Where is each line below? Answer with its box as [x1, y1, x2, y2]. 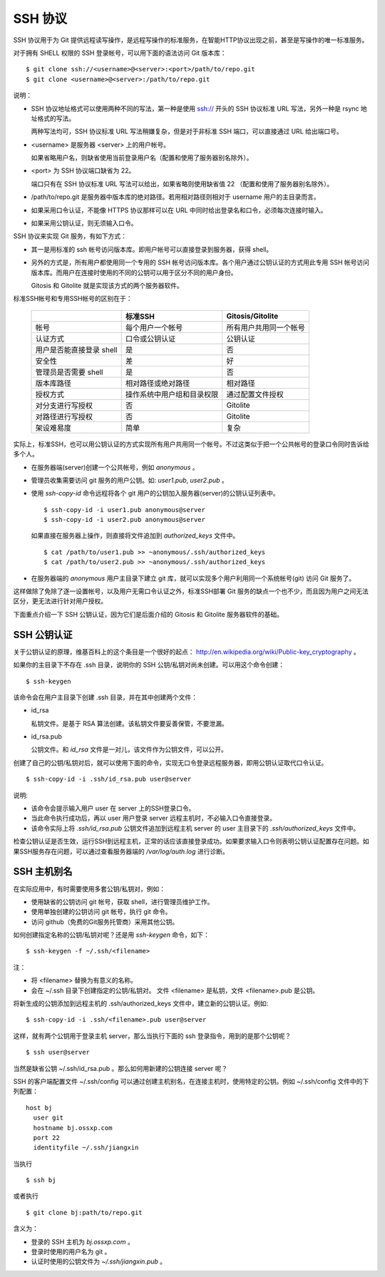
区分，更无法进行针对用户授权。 [13, 597, 107, 605]
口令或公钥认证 [125, 334, 176, 344]
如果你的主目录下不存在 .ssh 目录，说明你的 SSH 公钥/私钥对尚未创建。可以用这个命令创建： [13, 660, 285, 670]
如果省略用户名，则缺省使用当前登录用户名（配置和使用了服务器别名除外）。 [31, 153, 253, 162]
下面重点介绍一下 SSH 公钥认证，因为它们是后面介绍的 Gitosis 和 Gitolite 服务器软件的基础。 [13, 610, 283, 618]
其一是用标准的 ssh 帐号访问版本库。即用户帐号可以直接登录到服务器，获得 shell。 [31, 245, 273, 253]
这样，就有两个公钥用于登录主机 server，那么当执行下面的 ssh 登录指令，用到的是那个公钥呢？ [13, 1031, 292, 1040]
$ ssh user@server [26, 1048, 91, 1057]
